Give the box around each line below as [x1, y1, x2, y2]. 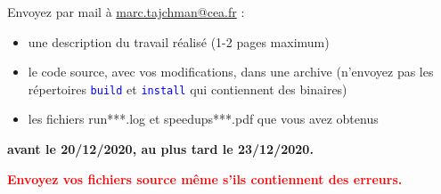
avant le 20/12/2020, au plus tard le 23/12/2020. [7, 140, 314, 158]
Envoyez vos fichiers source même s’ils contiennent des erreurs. [7, 169, 403, 188]
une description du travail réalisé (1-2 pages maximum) [28, 32, 330, 51]
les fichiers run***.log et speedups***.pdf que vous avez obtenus [28, 109, 379, 128]
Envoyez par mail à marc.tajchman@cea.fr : [7, 3, 245, 20]
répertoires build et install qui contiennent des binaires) [28, 79, 347, 98]
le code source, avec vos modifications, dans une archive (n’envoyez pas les [28, 62, 434, 81]
